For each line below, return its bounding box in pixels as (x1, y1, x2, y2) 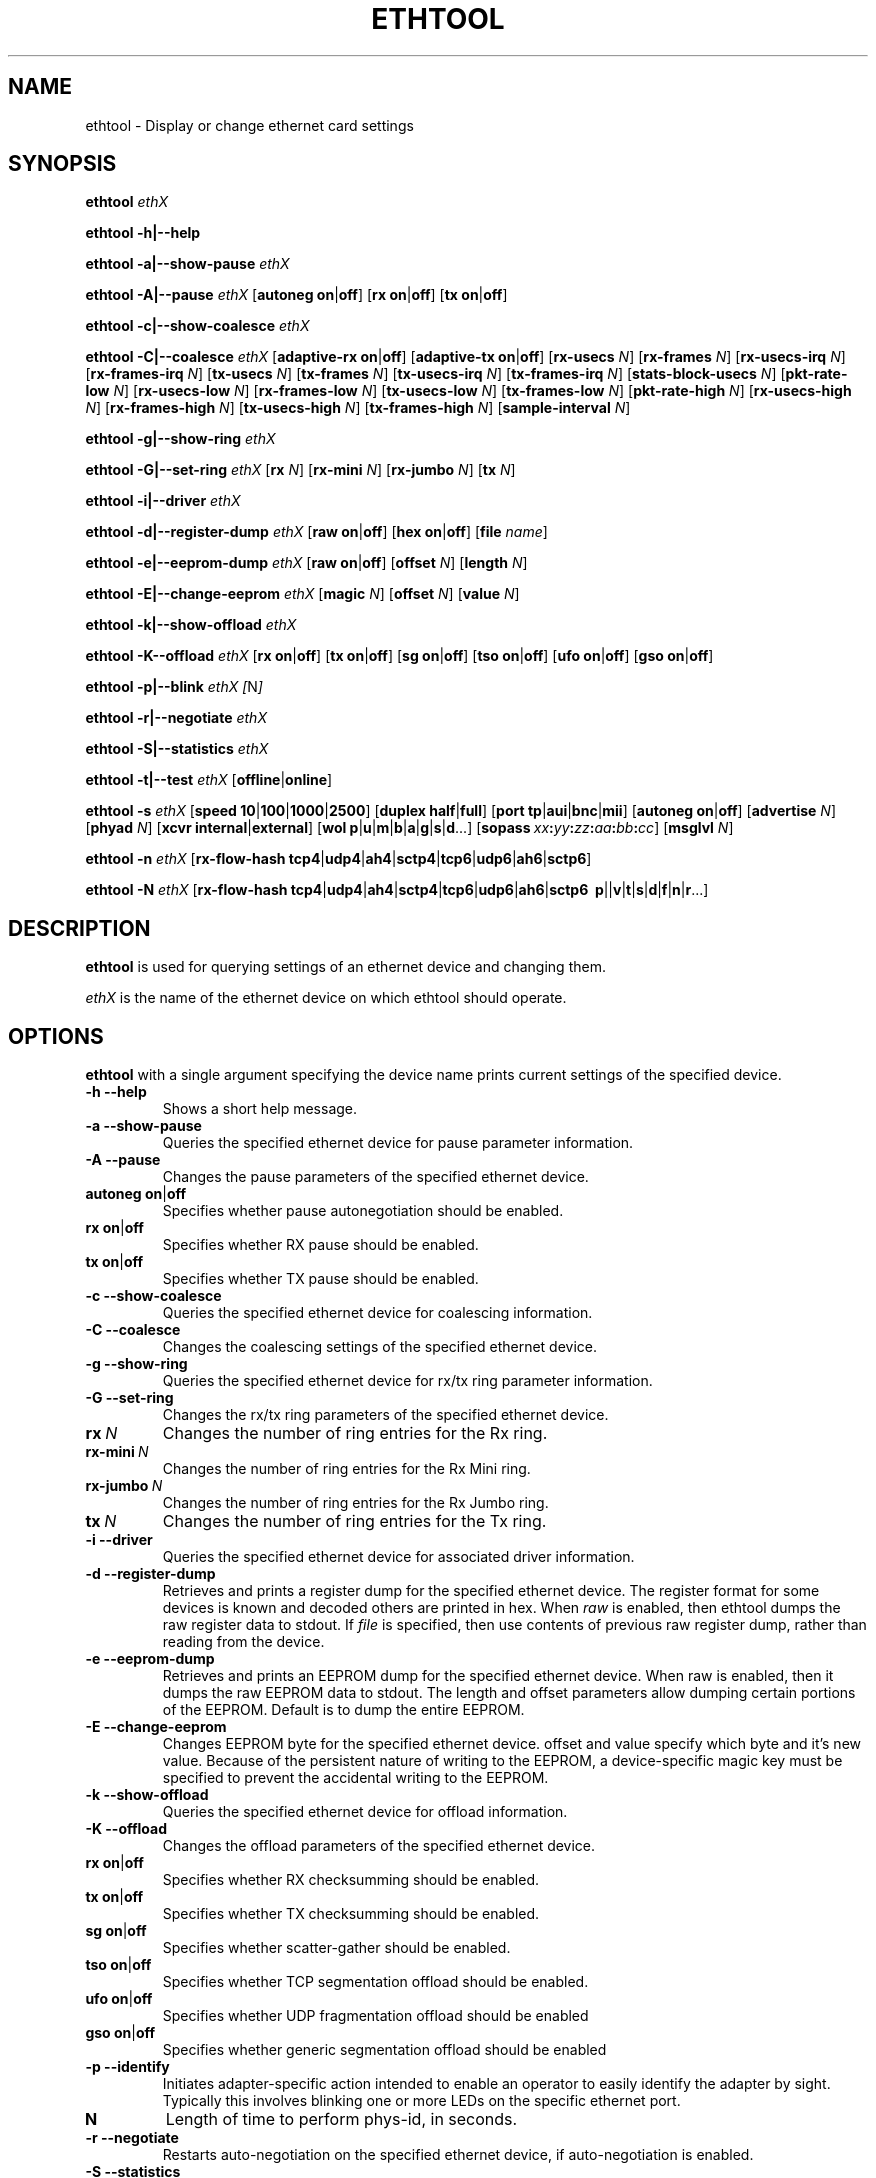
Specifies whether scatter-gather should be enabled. (162, 1939, 511, 1957)
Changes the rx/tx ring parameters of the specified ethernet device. (162, 1406, 609, 1424)
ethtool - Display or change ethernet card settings (85, 116, 414, 134)
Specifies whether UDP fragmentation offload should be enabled (162, 2007, 589, 2025)
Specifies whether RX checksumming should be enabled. (162, 1871, 540, 1889)
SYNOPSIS (8, 151, 117, 177)
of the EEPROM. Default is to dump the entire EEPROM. (162, 1701, 525, 1719)
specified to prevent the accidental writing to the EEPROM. (162, 1769, 549, 1787)
